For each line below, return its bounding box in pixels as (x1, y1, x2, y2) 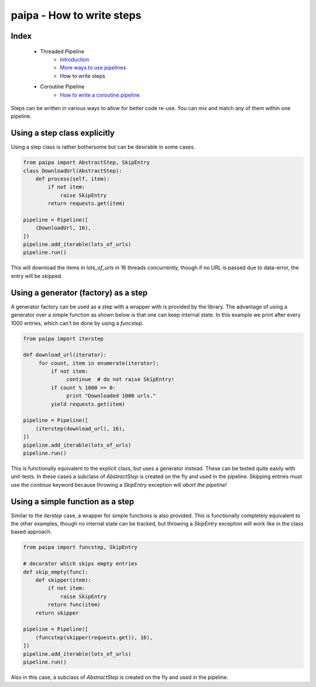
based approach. (11, 528, 52, 535)
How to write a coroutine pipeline (60, 91, 140, 98)
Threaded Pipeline (40, 47, 85, 55)
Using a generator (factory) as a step (11, 287, 148, 298)
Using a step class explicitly (11, 128, 115, 138)
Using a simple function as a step (11, 496, 135, 506)
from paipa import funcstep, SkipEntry (23, 544, 138, 551)
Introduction (60, 56, 90, 63)
